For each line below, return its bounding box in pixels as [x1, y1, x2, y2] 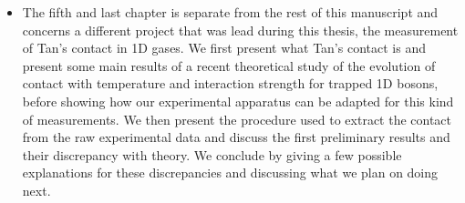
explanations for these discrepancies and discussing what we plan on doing [22, 163, 439, 182]
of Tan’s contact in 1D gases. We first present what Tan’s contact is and [22, 38, 426, 57]
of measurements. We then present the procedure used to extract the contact [22, 109, 452, 128]
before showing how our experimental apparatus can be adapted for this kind [22, 91, 454, 110]
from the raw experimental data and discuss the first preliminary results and [22, 127, 450, 147]
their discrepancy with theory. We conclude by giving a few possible [22, 145, 402, 164]
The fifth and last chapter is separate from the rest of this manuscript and [22, 3, 439, 21]
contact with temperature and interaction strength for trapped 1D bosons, [22, 74, 439, 93]
